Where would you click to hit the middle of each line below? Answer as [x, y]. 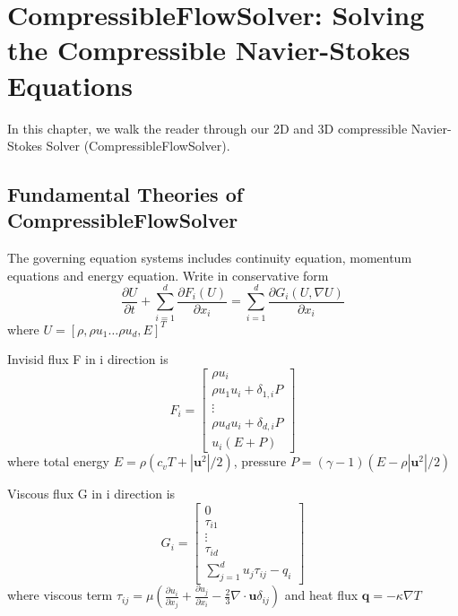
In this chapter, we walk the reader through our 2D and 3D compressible [207, 128]
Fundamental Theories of [125, 194]
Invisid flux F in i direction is [88, 359]
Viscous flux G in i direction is [91, 494]
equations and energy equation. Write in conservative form [168, 275]
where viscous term [60, 595]
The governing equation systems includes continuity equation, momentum [210, 258]
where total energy [59, 461]
